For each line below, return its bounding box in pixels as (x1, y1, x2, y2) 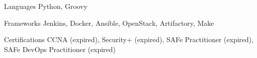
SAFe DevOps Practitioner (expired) (4, 44, 116, 54)
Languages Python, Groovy (4, 1, 88, 11)
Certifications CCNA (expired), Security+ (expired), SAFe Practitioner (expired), (4, 34, 254, 45)
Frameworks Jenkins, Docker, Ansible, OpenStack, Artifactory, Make (4, 17, 214, 28)
